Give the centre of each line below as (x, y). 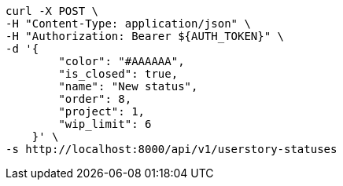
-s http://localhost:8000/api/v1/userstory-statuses (171, 149)
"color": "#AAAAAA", (122, 61)
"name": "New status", (128, 86)
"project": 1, (102, 111)
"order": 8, (95, 99)
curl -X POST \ (52, 11)
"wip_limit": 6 (105, 124)
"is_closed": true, (118, 74)
